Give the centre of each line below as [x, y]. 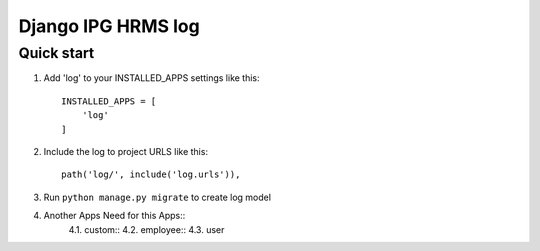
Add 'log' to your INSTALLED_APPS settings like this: [151, 78]
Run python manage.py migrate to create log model [157, 197]
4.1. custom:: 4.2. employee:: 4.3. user [146, 229]
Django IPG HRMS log [109, 26]
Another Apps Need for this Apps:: [114, 216]
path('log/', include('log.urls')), [151, 174]
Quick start [56, 53]
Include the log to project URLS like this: [126, 151]
